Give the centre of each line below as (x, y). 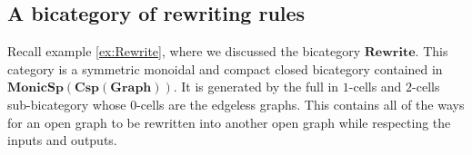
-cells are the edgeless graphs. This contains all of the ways (301, 104)
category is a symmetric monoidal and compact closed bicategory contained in (225, 68)
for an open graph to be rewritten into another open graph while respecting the (229, 122)
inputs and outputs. (62, 140)
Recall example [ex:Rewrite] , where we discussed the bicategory (184, 51)
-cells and (375, 87)
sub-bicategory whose (67, 104)
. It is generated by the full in (256, 87)
